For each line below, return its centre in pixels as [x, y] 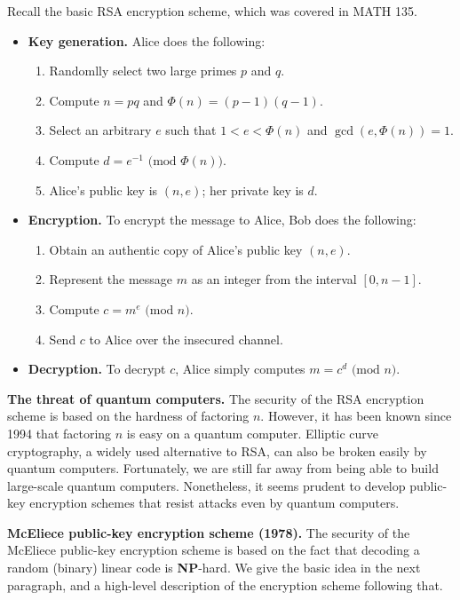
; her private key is [253, 189]
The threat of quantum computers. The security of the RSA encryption [216, 398]
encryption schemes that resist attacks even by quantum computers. [214, 503]
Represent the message [111, 279]
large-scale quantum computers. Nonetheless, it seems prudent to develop [206, 485]
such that [191, 130]
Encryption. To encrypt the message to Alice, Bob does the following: [222, 220]
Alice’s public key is [103, 189]
